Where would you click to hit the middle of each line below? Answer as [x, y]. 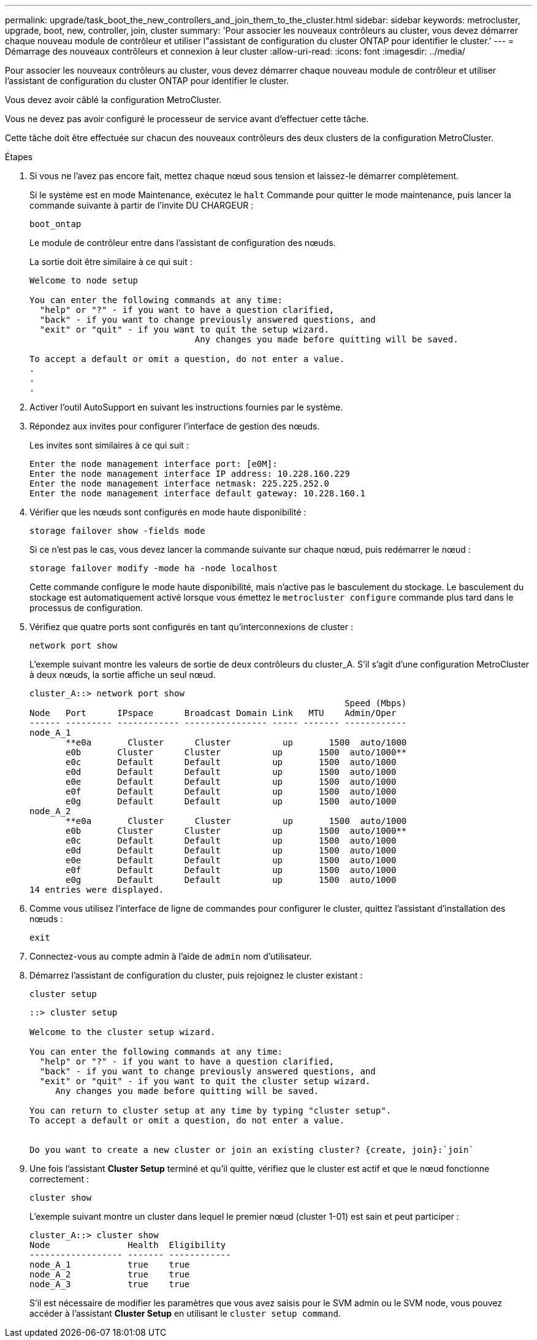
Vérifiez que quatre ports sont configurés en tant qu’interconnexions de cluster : [191, 627]
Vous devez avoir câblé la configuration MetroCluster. [113, 100]
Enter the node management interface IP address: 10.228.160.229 [190, 474]
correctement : [59, 1179]
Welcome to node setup [84, 280]
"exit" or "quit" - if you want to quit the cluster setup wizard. [205, 1081]
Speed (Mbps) [376, 703]
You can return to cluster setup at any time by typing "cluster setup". [211, 1111]
